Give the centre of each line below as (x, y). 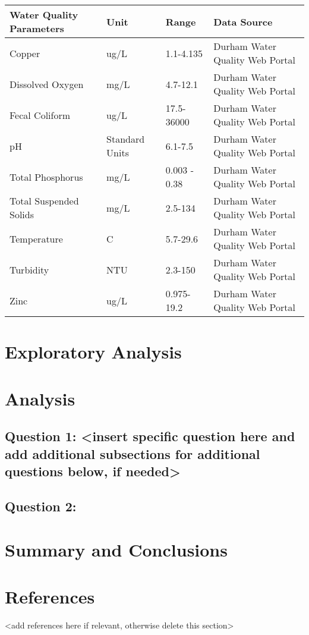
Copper (25, 53)
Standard (126, 139)
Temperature (36, 238)
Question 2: (41, 506)
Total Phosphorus (46, 177)
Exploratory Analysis (93, 352)
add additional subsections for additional (133, 453)
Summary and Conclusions (116, 550)
